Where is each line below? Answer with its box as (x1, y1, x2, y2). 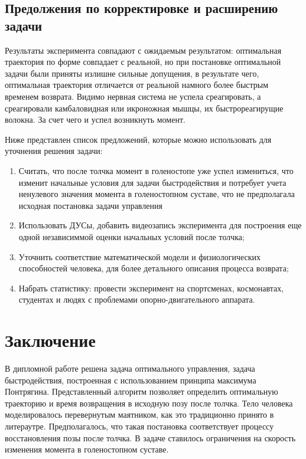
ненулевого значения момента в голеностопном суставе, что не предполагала (18, 188, 295, 200)
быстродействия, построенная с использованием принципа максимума (5, 373, 256, 386)
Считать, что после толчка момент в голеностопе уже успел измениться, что (18, 164, 294, 176)
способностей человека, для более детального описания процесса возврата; (18, 262, 289, 274)
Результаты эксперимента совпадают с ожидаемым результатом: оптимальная (5, 44, 282, 56)
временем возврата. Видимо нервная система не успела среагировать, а (5, 90, 261, 102)
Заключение (5, 328, 96, 352)
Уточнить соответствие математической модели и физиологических (18, 250, 261, 263)
